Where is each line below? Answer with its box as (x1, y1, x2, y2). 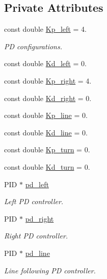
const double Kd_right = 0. (4, 92, 92, 103)
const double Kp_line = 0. (4, 110, 88, 121)
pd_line (25, 247, 50, 258)
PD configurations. (4, 41, 62, 51)
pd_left (25, 178, 49, 189)
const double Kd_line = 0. (4, 127, 88, 137)
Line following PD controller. (4, 265, 96, 275)
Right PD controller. (4, 230, 68, 241)
